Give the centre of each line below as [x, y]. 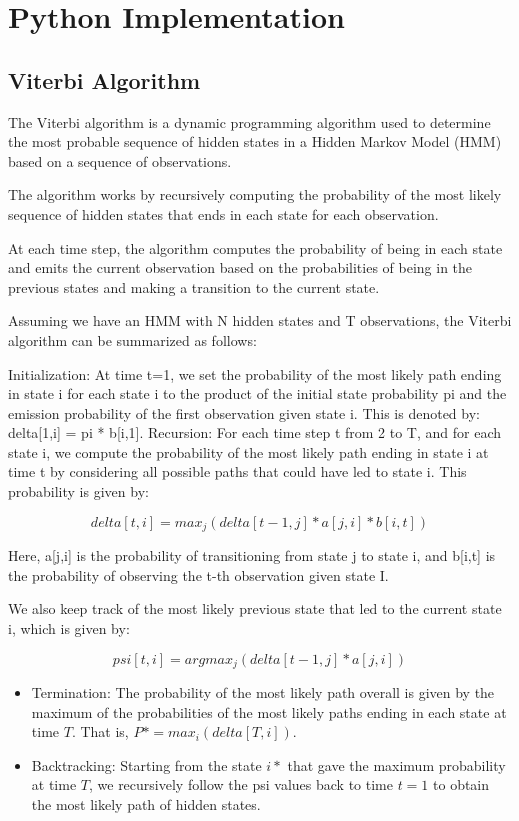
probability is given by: [78, 491]
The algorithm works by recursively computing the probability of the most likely [255, 194]
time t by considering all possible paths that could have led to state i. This [237, 471]
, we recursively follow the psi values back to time [240, 784]
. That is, [100, 731]
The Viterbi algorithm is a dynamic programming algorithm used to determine [249, 121]
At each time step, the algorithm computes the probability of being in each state [255, 247]
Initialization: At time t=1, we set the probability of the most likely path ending [255, 373]
